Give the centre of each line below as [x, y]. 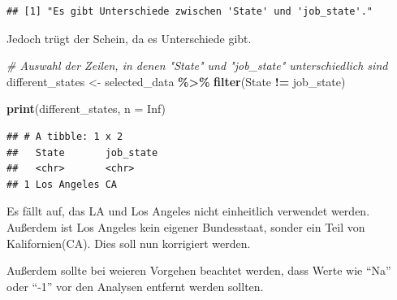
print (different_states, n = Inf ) [86, 109]
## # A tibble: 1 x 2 [65, 136]
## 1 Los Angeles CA [62, 184]
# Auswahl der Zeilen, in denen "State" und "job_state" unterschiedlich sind [197, 65]
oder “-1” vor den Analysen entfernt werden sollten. [135, 286]
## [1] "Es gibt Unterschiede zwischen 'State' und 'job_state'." [190, 11]
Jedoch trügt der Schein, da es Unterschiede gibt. [129, 38]
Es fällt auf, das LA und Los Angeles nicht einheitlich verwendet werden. [188, 211]
